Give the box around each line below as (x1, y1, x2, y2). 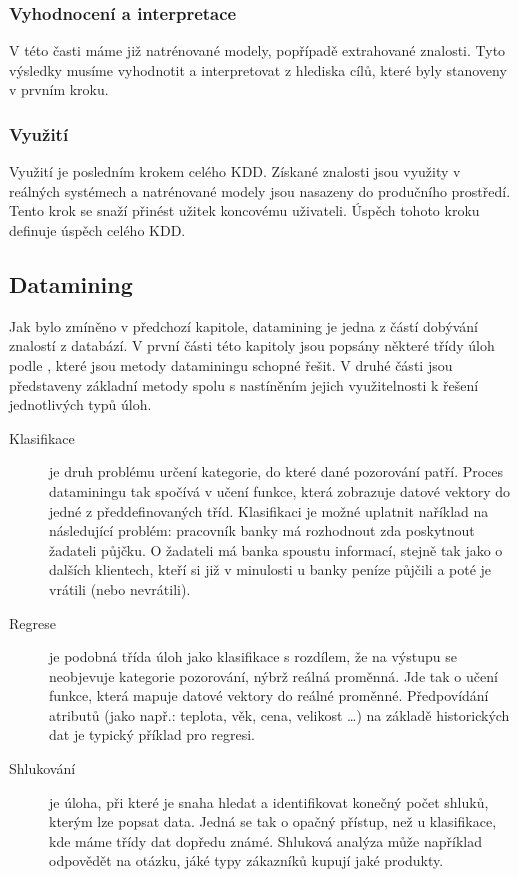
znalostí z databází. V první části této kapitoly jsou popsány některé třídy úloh (9, 335, 495, 356)
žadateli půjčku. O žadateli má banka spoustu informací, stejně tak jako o (49, 539, 503, 560)
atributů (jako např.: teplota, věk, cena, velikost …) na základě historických (49, 704, 510, 725)
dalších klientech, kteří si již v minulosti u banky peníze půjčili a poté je (49, 559, 492, 580)
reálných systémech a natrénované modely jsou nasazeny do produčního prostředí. (9, 180, 511, 201)
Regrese (9, 612, 56, 633)
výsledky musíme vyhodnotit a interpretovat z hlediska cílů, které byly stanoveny (9, 59, 507, 80)
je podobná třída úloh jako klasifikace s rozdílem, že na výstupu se (49, 646, 457, 667)
